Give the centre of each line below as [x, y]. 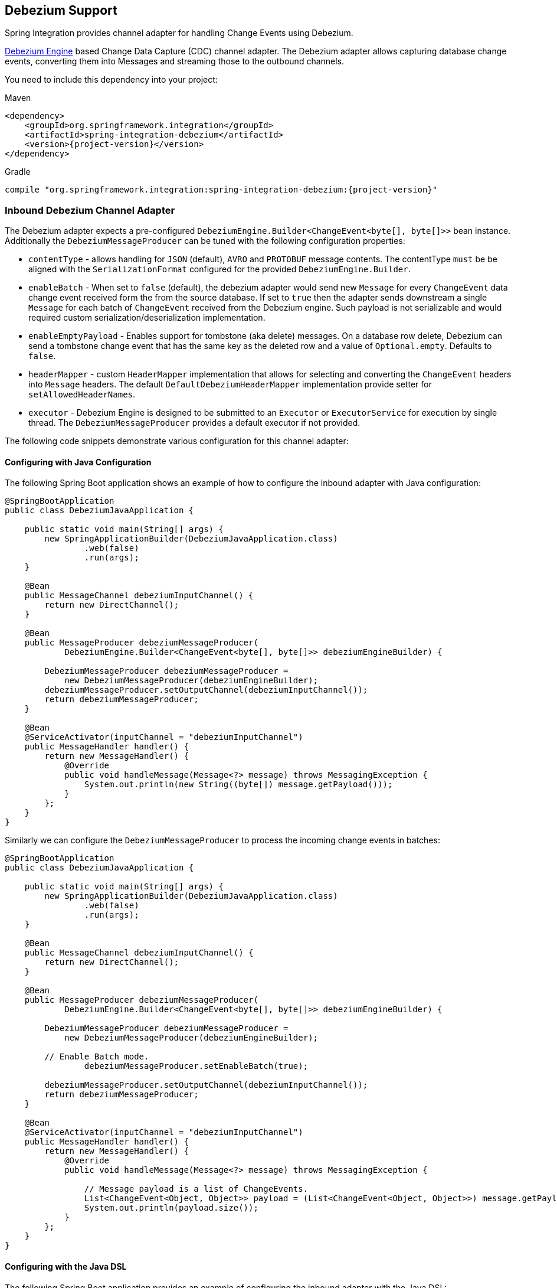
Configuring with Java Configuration [78, 462]
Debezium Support [61, 10]
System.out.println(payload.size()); [171, 1208]
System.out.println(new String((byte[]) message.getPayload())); [238, 785]
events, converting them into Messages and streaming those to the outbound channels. [175, 61]
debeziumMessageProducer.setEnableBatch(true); [196, 1066]
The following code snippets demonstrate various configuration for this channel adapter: [177, 441]
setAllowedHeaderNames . [82, 394]
